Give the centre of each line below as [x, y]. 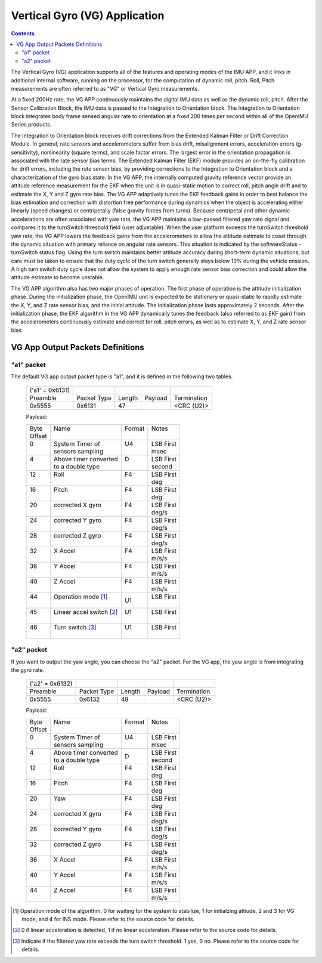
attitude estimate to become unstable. [58, 277]
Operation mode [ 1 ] [81, 597]
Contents [23, 33]
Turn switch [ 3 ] [75, 627]
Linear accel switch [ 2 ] [86, 612]
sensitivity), [25, 152]
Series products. [31, 125]
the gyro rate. [28, 670]
